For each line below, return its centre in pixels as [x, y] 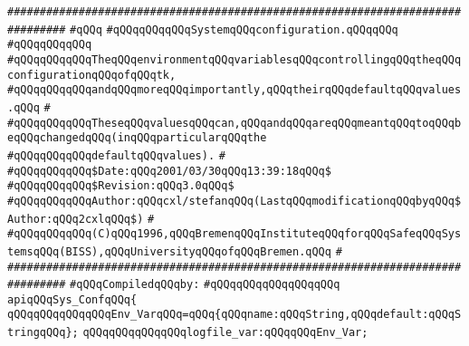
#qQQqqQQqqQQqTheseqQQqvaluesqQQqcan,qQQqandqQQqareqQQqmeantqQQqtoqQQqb [234, 123]
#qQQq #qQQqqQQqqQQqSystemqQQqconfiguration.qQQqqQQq [234, 29]
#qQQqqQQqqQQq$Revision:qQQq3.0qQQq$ [121, 186]
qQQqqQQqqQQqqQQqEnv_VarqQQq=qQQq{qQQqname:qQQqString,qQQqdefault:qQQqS [234, 315]
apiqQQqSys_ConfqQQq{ [72, 299]
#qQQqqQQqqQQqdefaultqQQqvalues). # [116, 155]
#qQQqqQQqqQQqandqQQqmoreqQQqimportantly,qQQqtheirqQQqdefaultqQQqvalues [234, 90]
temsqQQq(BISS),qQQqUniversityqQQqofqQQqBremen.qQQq [169, 251]
